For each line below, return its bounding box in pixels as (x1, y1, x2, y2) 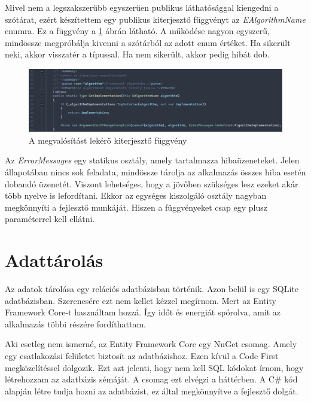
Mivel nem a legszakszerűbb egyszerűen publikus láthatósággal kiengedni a (5, 1, 279, 13)
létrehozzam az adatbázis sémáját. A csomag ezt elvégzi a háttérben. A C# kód (5, 373, 298, 385)
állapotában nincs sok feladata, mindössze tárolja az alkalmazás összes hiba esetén (5, 165, 306, 178)
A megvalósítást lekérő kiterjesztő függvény (29, 133, 187, 146)
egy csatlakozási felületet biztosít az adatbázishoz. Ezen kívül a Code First (5, 349, 279, 361)
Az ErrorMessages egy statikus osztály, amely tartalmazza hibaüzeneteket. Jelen (5, 154, 300, 166)
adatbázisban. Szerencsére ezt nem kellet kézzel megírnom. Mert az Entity (5, 294, 276, 306)
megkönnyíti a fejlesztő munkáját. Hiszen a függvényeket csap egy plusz (5, 200, 267, 213)
